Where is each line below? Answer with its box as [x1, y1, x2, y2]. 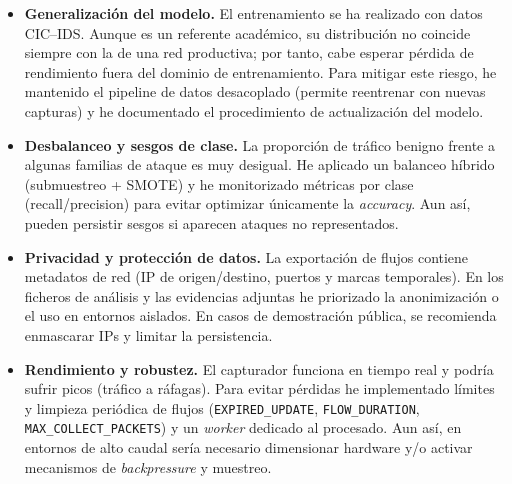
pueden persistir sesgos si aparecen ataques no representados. [24, 212, 399, 233]
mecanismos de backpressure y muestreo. [24, 456, 272, 477]
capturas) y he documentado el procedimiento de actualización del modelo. [24, 100, 484, 121]
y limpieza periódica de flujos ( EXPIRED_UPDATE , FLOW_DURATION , [24, 397, 420, 418]
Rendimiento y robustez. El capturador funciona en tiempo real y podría [24, 358, 494, 379]
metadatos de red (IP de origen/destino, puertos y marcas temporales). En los [24, 266, 504, 287]
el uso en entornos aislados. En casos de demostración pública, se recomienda [24, 305, 497, 326]
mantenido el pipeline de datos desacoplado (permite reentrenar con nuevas [24, 81, 486, 102]
